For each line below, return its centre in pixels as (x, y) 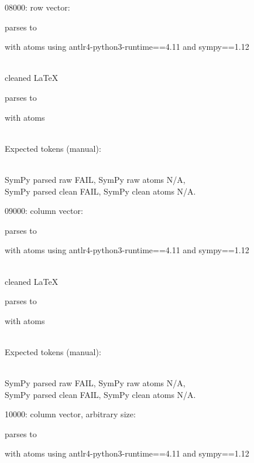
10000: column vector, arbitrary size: (70, 414)
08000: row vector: (37, 7)
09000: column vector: (44, 211)
